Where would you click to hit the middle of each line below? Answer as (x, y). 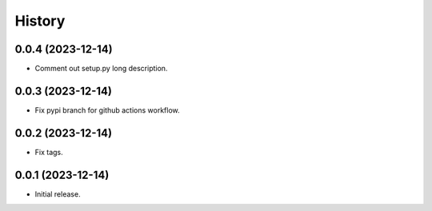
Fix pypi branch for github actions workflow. (107, 110)
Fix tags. (49, 152)
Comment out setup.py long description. (101, 69)
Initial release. (58, 194)
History (40, 21)
